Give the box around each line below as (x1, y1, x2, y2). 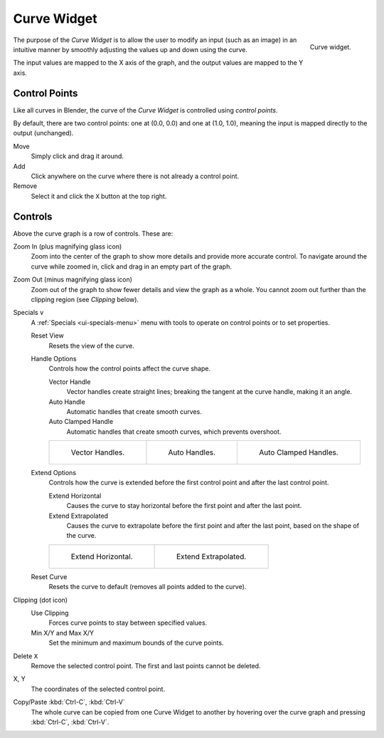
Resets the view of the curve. (48, 341, 134, 350)
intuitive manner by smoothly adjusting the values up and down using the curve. (13, 45, 248, 53)
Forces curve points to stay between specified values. (48, 618, 208, 627)
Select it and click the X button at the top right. (31, 192, 167, 200)
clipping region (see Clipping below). (31, 296, 139, 303)
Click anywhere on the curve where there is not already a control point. (31, 172, 240, 180)
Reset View (31, 331, 64, 340)
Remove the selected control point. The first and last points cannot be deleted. (31, 661, 261, 670)
